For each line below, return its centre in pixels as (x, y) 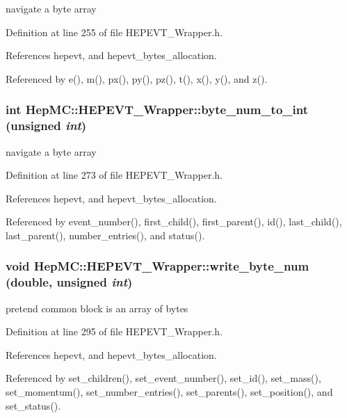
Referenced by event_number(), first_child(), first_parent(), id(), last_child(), (174, 222)
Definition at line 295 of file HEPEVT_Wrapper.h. (114, 331)
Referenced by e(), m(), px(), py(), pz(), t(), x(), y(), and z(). (137, 78)
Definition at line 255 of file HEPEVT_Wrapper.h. (114, 32)
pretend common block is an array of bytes (97, 308)
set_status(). (33, 405)
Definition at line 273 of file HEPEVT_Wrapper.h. (114, 175)
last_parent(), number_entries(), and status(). (105, 235)
